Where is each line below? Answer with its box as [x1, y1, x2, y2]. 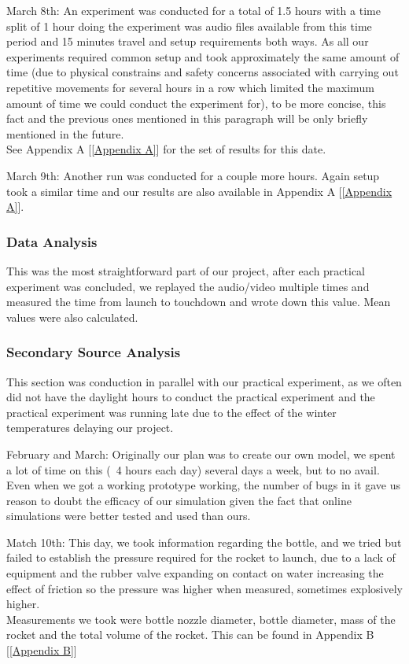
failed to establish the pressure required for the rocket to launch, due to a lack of [6, 549, 396, 566]
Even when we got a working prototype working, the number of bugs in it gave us [6, 477, 401, 493]
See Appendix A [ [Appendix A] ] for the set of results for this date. [6, 141, 326, 157]
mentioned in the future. [6, 125, 124, 142]
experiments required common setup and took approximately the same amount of [6, 48, 400, 65]
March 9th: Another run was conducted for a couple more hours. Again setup [6, 167, 380, 183]
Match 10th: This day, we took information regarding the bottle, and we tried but [6, 533, 402, 550]
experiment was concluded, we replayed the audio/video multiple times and [6, 278, 370, 294]
